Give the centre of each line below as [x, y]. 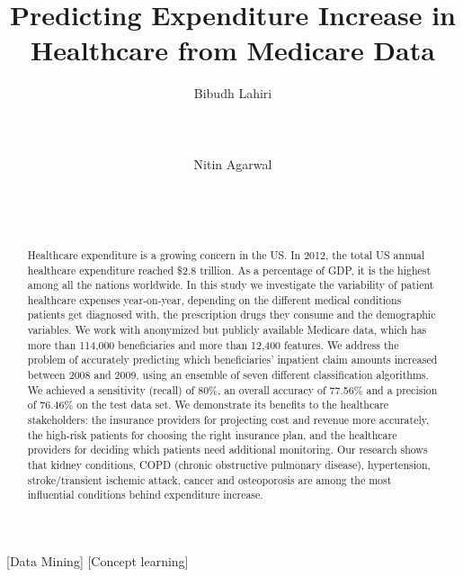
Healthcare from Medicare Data [233, 50]
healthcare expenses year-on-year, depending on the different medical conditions [214, 299]
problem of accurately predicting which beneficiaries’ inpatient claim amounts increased [232, 360]
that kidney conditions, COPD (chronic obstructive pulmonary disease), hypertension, [229, 465]
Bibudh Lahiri [233, 93]
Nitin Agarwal [233, 163]
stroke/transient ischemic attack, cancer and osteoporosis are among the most [209, 479]
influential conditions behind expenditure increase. [145, 495]
